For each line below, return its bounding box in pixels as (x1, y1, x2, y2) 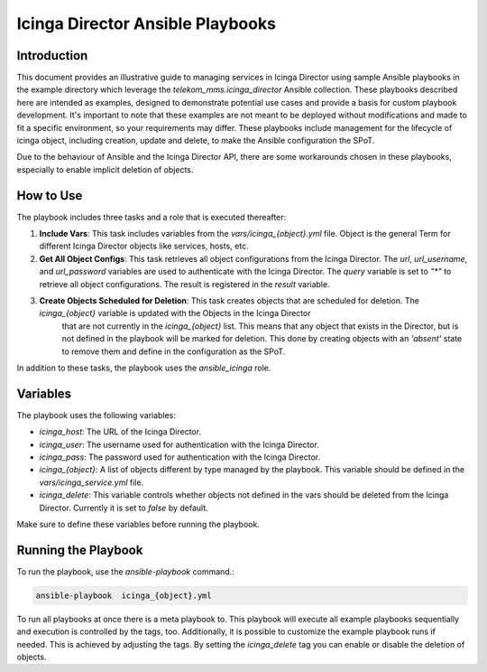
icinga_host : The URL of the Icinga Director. (39, 426, 202, 437)
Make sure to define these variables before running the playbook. (16, 519, 261, 530)
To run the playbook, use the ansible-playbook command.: (16, 565, 234, 577)
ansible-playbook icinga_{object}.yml (35, 590, 212, 601)
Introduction (16, 48, 88, 63)
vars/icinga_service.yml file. (39, 477, 144, 488)
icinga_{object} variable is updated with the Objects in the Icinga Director (39, 308, 311, 319)
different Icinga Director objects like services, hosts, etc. (39, 240, 249, 252)
